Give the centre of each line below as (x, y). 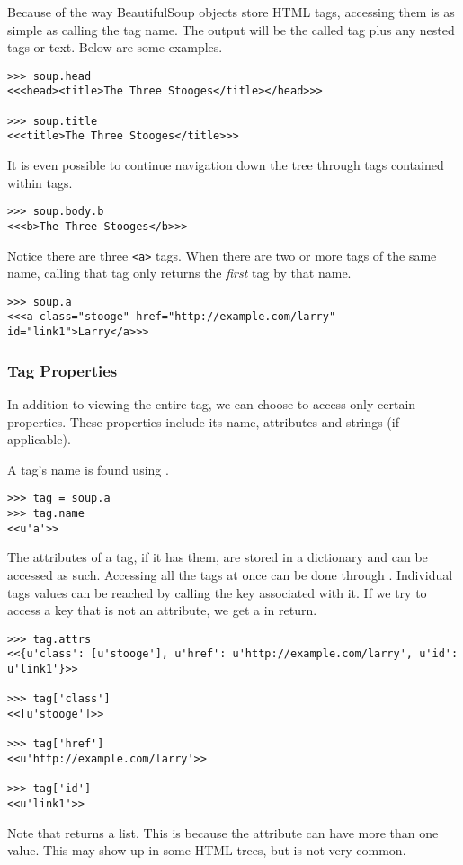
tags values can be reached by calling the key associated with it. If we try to (217, 592)
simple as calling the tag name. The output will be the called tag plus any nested (231, 29)
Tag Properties (62, 370)
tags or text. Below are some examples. (115, 47)
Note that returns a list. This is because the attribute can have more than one (223, 832)
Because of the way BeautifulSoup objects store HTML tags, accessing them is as (231, 12)
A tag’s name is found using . (88, 469)
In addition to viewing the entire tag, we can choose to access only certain (212, 404)
